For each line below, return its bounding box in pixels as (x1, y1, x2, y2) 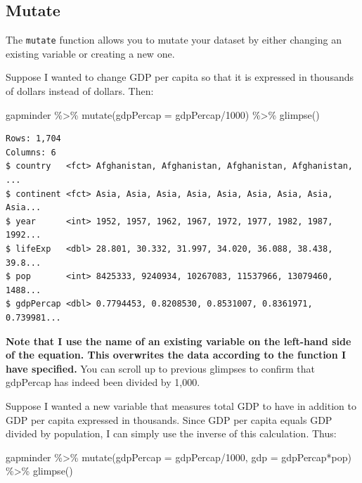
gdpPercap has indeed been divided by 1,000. (6, 375, 200, 389)
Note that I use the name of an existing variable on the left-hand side (6, 333, 351, 348)
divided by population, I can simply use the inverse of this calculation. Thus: (6, 426, 337, 441)
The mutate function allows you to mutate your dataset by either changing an (6, 32, 342, 47)
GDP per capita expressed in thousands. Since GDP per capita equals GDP (6, 412, 332, 427)
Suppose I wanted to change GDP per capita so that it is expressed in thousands (6, 70, 354, 84)
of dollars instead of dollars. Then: (6, 84, 154, 98)
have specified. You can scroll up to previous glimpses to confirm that (6, 361, 315, 375)
